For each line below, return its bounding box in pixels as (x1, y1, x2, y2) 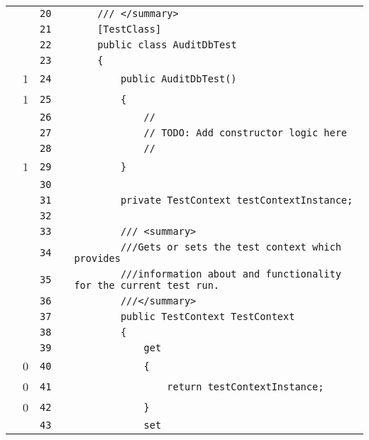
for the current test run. (74, 280, 219, 291)
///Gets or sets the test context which (120, 241, 341, 253)
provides (74, 253, 121, 264)
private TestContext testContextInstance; (120, 194, 353, 206)
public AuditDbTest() (120, 72, 237, 84)
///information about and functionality (120, 268, 341, 280)
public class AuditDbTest (97, 39, 237, 50)
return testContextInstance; (167, 380, 324, 392)
